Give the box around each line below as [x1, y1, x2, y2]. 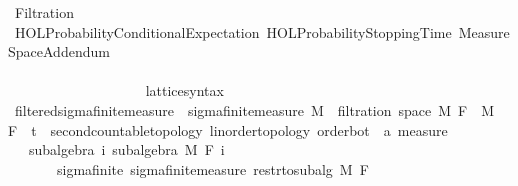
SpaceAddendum [8, 41, 110, 62]
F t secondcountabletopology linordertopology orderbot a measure [8, 119, 448, 140]
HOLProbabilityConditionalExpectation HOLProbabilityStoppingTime [14, 21, 452, 42]
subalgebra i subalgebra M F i [28, 139, 225, 160]
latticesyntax [145, 80, 224, 101]
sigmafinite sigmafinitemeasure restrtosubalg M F [56, 158, 369, 179]
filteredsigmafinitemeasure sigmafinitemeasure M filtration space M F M [14, 99, 495, 120]
